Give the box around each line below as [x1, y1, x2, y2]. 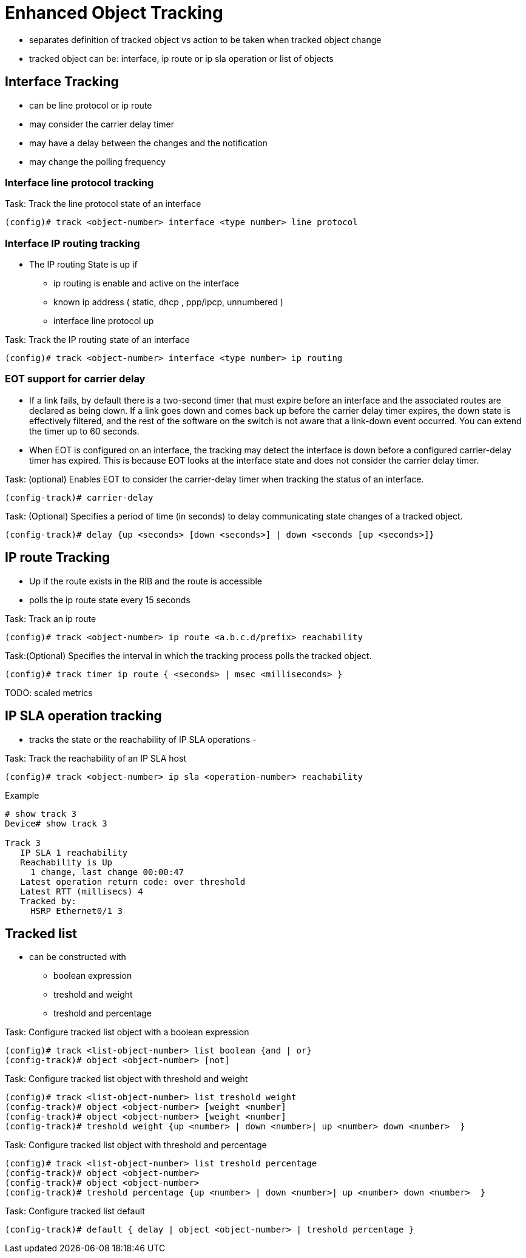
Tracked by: [20, 896, 77, 906]
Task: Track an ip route [5, 613, 96, 624]
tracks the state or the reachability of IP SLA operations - [29, 734, 257, 745]
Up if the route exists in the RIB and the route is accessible [29, 575, 263, 586]
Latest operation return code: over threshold [20, 876, 246, 887]
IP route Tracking [5, 550, 110, 566]
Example [5, 790, 39, 800]
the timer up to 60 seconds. [29, 425, 140, 436]
